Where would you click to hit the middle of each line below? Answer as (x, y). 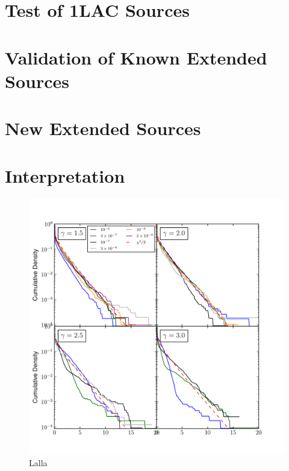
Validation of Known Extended (136, 57)
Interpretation (65, 175)
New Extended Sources (103, 128)
